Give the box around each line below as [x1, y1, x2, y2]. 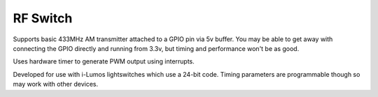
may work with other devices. [13, 80, 99, 89]
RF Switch [13, 10, 73, 26]
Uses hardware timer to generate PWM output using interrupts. [13, 57, 195, 66]
